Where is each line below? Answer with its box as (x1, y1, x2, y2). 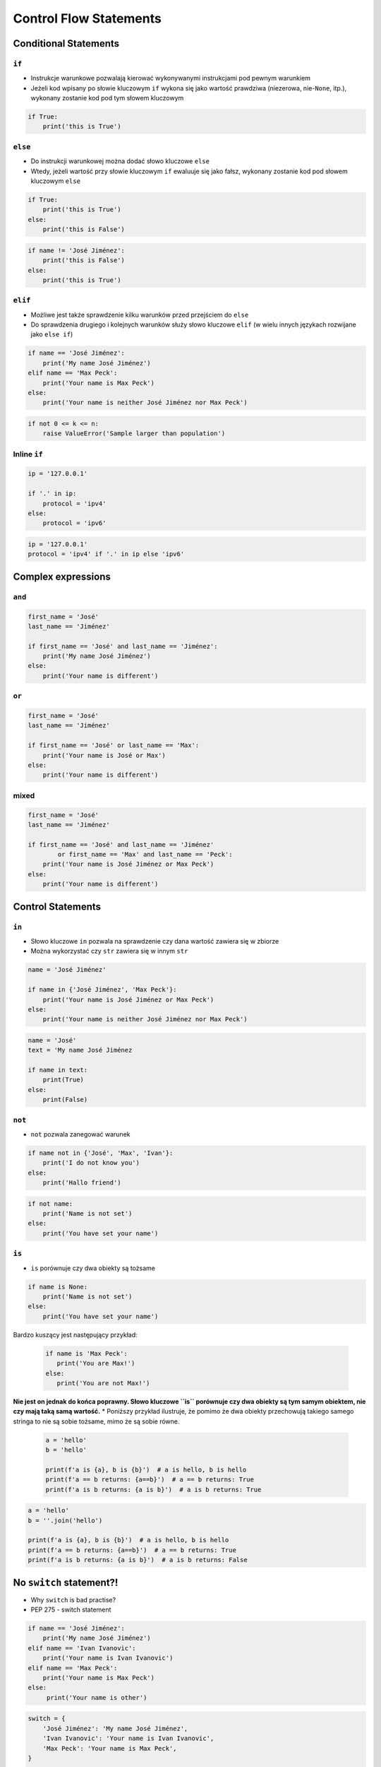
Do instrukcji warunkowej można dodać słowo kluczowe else (30, 157, 210, 165)
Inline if (13, 449, 44, 459)
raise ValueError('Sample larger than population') (42, 430, 226, 438)
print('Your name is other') (46, 1693, 147, 1701)
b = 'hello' (45, 1446, 87, 1454)
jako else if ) (30, 330, 73, 339)
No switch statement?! (13, 1576, 119, 1588)
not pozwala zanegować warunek (30, 1129, 131, 1138)
